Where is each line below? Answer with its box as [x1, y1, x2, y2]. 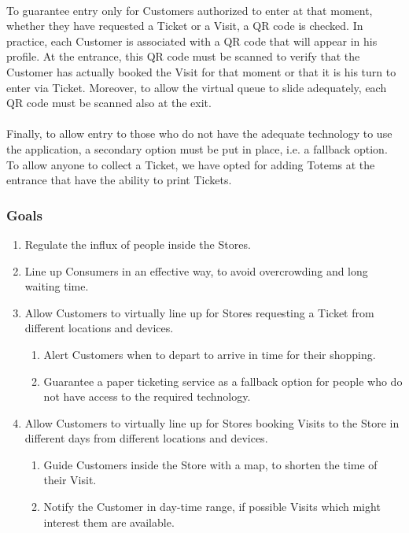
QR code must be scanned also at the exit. [6, 94, 212, 111]
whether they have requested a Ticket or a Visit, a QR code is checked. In [6, 17, 363, 34]
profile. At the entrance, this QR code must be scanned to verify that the [6, 48, 360, 65]
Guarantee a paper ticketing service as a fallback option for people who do [43, 372, 403, 389]
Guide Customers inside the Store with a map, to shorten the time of [43, 456, 378, 472]
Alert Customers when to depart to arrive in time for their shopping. [43, 346, 376, 362]
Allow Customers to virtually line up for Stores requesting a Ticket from [24, 304, 374, 320]
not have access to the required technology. [43, 388, 251, 405]
